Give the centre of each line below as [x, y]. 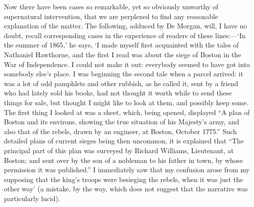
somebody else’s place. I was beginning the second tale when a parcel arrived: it [124, 74]
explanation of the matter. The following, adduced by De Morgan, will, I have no [126, 26]
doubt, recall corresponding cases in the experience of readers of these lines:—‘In [125, 35]
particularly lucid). [32, 198]
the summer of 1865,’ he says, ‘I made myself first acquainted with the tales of [121, 45]
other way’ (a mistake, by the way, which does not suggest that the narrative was [126, 189]
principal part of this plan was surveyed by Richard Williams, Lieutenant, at [119, 150]
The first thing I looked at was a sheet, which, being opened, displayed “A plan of [127, 112]
